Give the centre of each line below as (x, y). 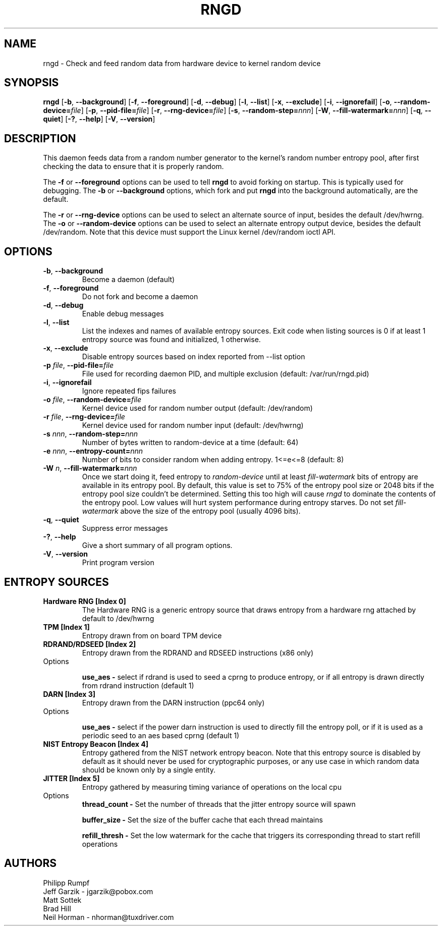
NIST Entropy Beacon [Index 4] (96, 744)
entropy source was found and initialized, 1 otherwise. (171, 340)
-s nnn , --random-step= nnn (91, 434)
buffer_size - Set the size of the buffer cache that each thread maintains (202, 819)
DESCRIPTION (40, 138)
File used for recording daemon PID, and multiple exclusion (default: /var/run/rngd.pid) (226, 374)
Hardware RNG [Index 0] (85, 601)
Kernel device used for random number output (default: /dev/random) (197, 408)
